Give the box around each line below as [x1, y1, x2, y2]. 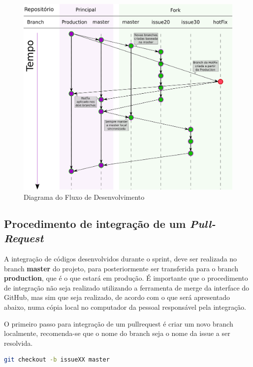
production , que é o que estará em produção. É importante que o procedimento [4, 273, 248, 283]
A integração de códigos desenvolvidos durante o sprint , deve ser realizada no [4, 253, 237, 263]
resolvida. [4, 337, 33, 348]
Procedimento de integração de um [4, 216, 186, 231]
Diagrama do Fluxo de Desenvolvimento [24, 191, 145, 202]
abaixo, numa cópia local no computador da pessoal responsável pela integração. [4, 301, 246, 312]
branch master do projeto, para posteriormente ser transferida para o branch [4, 263, 238, 273]
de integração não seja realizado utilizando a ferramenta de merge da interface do [4, 282, 250, 293]
